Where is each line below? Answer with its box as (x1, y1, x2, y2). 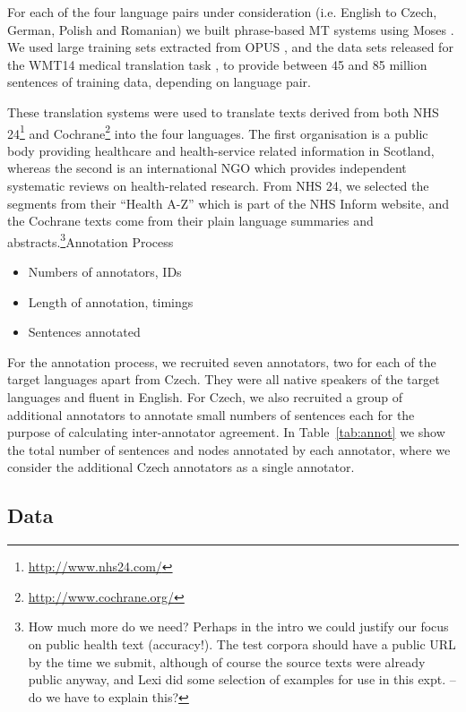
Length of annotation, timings (28, 292, 194, 311)
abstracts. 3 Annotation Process (7, 229, 174, 251)
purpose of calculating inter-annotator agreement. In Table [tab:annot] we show (7, 423, 445, 442)
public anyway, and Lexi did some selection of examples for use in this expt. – (28, 670, 456, 689)
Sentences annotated (28, 322, 141, 341)
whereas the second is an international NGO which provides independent (7, 159, 407, 177)
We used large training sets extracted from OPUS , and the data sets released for (7, 38, 453, 56)
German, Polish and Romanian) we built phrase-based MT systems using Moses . (7, 20, 454, 39)
